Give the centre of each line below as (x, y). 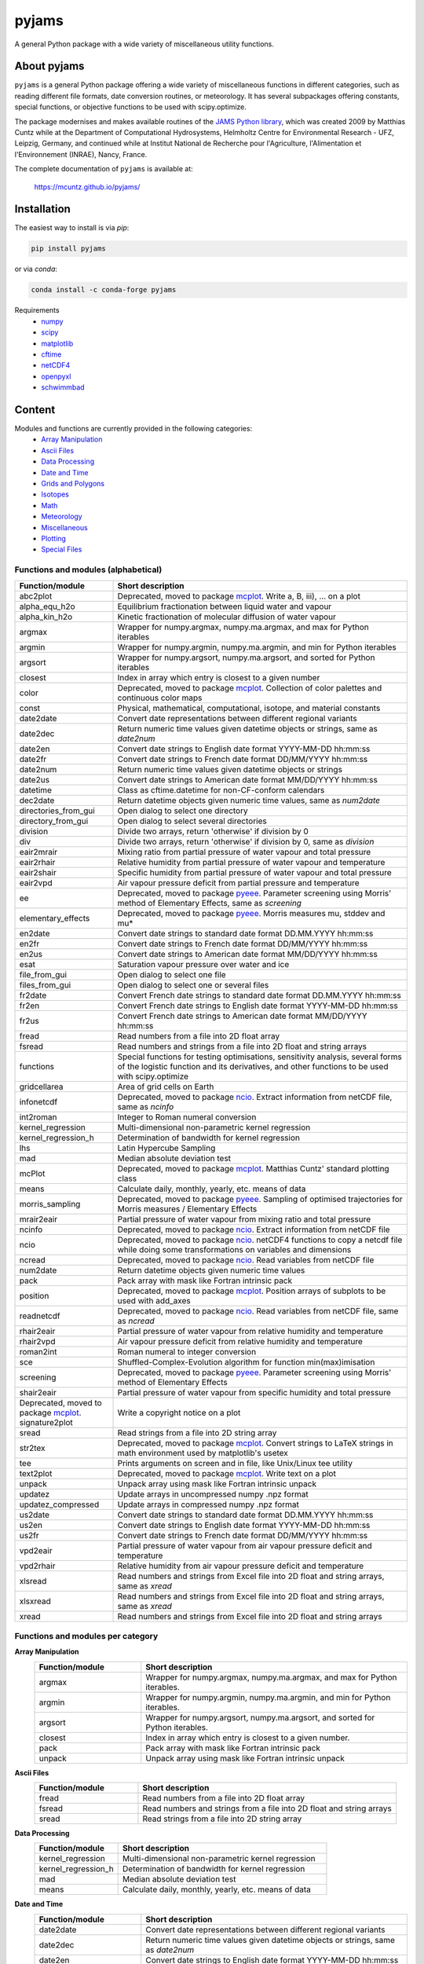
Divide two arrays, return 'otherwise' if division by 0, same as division (246, 841)
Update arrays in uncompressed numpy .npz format (213, 1494)
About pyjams (49, 66)
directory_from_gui (54, 821)
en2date (35, 933)
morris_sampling (50, 1204)
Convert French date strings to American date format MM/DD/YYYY (243, 1016)
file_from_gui (43, 974)
